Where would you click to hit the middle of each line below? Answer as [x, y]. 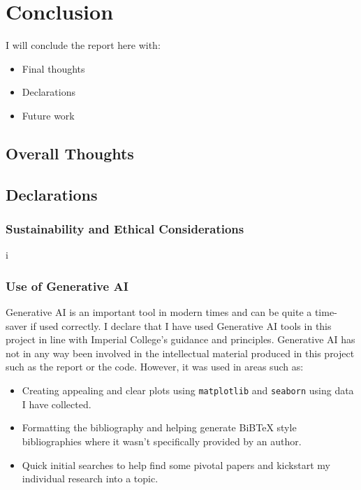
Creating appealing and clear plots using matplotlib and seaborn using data [188, 390]
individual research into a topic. [90, 478]
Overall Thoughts [70, 153]
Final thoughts [53, 68]
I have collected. [57, 404]
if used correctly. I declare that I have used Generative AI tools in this [181, 325]
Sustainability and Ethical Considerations [125, 228]
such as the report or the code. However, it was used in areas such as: [155, 367]
